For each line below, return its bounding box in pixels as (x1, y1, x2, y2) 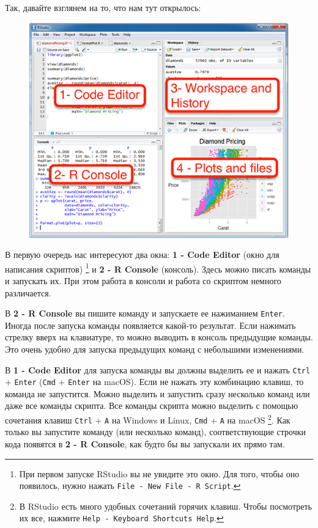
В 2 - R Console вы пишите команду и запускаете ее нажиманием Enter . (5, 307, 285, 320)
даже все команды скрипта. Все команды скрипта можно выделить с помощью (5, 399, 298, 412)
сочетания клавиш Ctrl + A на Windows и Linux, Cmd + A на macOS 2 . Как (5, 412, 290, 426)
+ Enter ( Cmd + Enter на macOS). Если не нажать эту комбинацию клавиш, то (5, 375, 304, 388)
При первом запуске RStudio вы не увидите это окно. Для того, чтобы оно (19, 467, 300, 480)
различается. (5, 286, 51, 299)
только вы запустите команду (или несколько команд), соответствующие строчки (5, 425, 306, 438)
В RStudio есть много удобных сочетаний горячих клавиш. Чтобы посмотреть (19, 499, 312, 512)
